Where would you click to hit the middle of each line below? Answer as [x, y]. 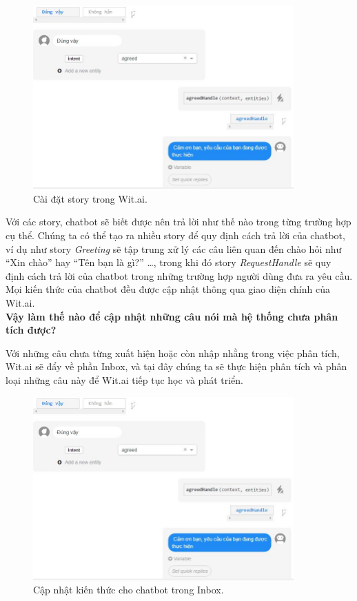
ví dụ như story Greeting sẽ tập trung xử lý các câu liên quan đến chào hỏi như [174, 248]
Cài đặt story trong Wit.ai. [90, 198]
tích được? [31, 330]
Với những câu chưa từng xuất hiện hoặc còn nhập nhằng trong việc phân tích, [173, 353]
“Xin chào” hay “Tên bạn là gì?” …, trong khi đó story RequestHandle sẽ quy [169, 262]
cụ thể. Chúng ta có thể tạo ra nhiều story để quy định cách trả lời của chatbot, [175, 235]
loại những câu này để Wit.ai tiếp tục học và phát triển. [125, 379]
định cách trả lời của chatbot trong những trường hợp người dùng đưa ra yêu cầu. [179, 275]
